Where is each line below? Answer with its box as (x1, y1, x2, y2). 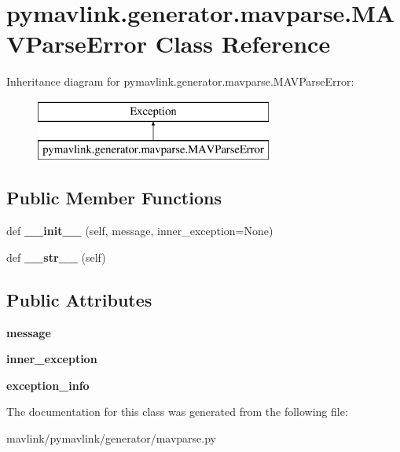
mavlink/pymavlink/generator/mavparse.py (6, 430, 217, 446)
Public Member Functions (6, 186, 222, 210)
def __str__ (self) (6, 248, 106, 265)
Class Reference (155, 28, 331, 60)
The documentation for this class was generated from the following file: (6, 403, 348, 420)
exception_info (6, 377, 90, 393)
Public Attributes (6, 287, 152, 311)
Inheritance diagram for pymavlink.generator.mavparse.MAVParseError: (6, 73, 354, 90)
